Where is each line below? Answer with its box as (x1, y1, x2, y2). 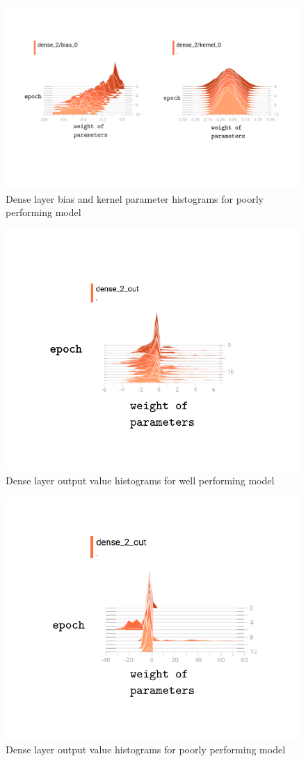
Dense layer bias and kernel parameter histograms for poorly (6, 191, 264, 206)
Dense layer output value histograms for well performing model (6, 473, 275, 488)
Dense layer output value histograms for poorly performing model (6, 741, 286, 756)
